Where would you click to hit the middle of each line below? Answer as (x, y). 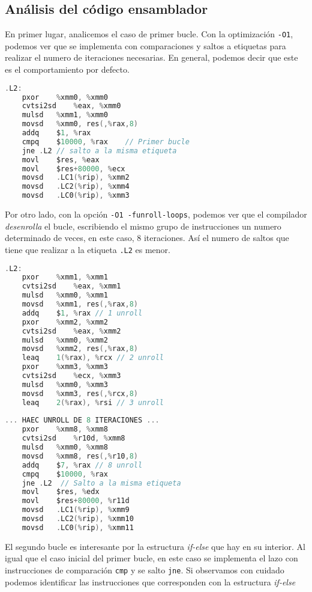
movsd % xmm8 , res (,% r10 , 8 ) (80, 456)
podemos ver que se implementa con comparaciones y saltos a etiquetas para (145, 45)
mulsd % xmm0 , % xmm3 (65, 384)
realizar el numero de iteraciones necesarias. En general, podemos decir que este (151, 57)
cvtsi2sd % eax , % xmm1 (71, 286)
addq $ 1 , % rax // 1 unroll (82, 313)
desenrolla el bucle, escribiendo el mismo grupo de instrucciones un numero (143, 226)
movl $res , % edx (61, 492)
